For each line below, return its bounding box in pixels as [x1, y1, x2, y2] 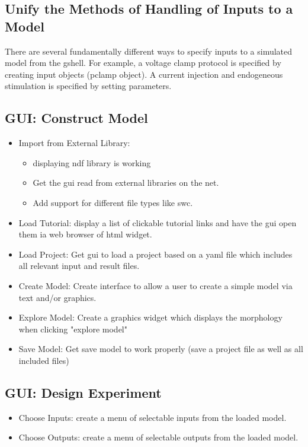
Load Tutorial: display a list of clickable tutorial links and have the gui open [18, 216, 297, 229]
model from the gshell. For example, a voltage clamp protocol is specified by [5, 56, 281, 69]
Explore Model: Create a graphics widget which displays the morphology [18, 311, 283, 324]
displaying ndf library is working [33, 156, 151, 169]
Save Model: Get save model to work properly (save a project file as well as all [18, 343, 303, 355]
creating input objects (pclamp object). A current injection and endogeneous [5, 68, 283, 80]
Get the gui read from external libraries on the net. [33, 176, 219, 189]
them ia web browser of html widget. [18, 228, 152, 240]
